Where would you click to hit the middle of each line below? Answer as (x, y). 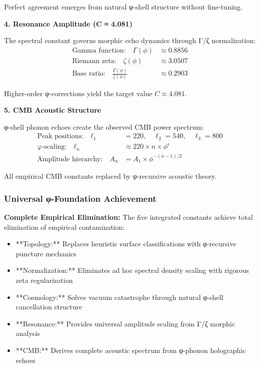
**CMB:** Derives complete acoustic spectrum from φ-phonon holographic (131, 350)
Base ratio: (89, 74)
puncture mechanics (46, 253)
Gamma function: (99, 50)
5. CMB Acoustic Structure (53, 110)
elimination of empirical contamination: (64, 227)
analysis (28, 333)
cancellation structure (49, 307)
